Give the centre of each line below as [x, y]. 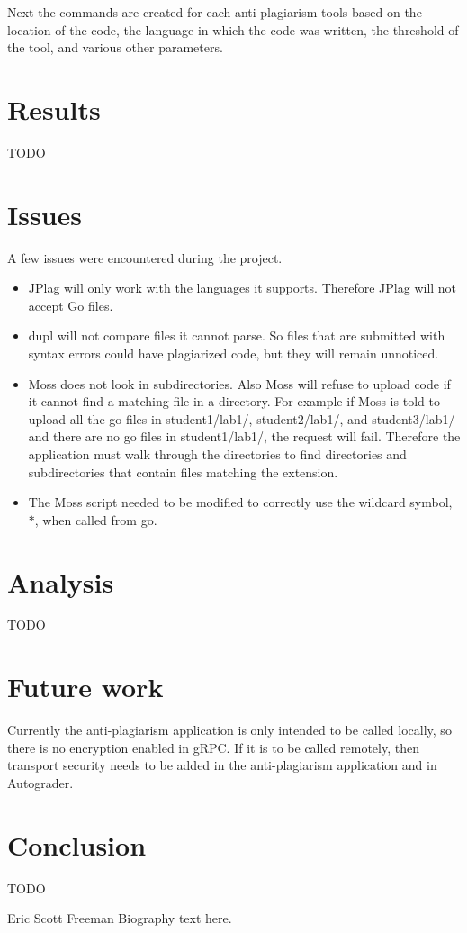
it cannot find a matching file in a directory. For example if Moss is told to [234, 401]
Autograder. [40, 782]
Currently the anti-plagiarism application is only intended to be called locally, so [229, 730]
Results [54, 109]
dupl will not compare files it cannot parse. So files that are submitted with [237, 335]
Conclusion [77, 844]
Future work [85, 687]
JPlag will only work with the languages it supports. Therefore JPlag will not [242, 288]
